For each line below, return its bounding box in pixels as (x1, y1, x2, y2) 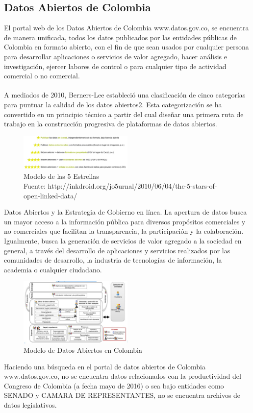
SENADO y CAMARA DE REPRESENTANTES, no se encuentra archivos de (4, 390, 241, 400)
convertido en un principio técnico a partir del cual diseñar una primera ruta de (4, 109, 244, 119)
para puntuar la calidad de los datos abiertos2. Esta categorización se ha (4, 99, 222, 109)
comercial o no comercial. (4, 71, 80, 81)
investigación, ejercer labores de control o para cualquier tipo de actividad (4, 61, 227, 71)
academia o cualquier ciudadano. (4, 264, 102, 274)
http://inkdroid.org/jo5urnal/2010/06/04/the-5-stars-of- (48, 181, 217, 191)
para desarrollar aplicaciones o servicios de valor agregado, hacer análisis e (4, 51, 227, 61)
